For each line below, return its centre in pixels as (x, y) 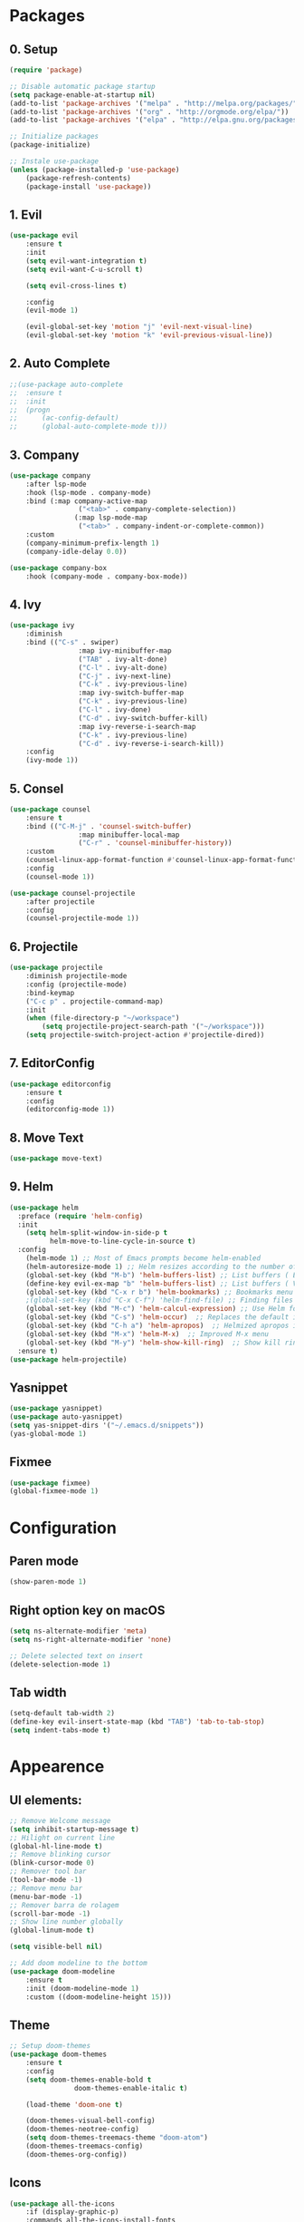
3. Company (44, 455)
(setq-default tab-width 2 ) (62, 1713)
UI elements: (46, 1800)
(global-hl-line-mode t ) (56, 1846)
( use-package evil (44, 236)
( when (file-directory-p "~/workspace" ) (103, 1018)
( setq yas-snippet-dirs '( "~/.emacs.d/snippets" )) (107, 1425)
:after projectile (60, 902)
